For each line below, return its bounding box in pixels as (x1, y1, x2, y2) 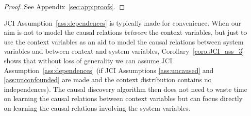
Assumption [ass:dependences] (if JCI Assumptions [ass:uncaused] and (4, 65, 214, 75)
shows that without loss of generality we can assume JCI (4, 55, 172, 65)
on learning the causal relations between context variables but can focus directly (4, 93, 243, 103)
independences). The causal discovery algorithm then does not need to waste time (4, 84, 247, 94)
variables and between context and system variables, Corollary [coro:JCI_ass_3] (4, 46, 244, 56)
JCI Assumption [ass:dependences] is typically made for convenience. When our (4, 17, 241, 28)
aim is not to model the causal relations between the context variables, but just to (4, 27, 247, 37)
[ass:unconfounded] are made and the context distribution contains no (4, 74, 212, 85)
